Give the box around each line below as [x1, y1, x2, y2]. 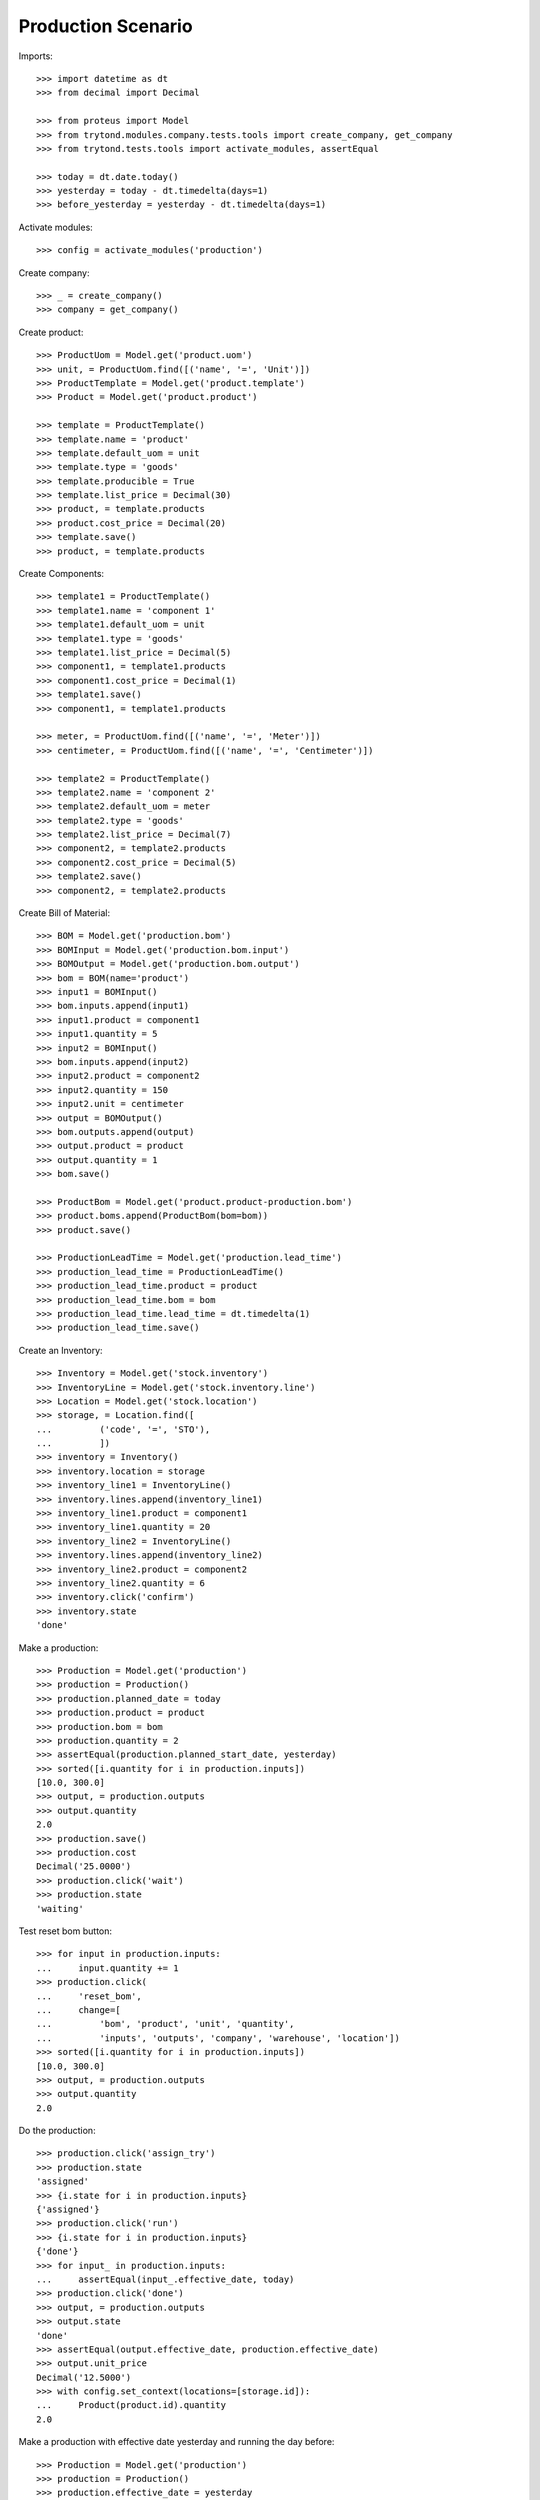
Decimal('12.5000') [36, 2371, 132, 2383]
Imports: [18, 50, 54, 62]
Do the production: [18, 2125, 96, 2137]
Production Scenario [18, 15, 194, 37]
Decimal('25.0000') [36, 1861, 132, 1872]
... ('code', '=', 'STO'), [36, 1423, 211, 1435]
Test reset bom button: [18, 1925, 113, 1937]
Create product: [18, 326, 84, 338]
